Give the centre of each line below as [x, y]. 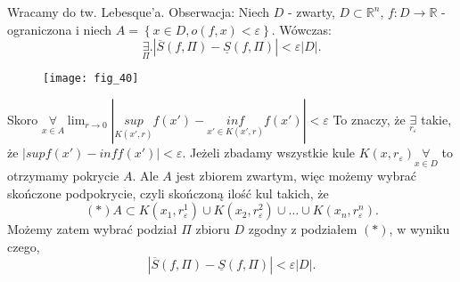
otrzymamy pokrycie [63, 176]
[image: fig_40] [91, 79]
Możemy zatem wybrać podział [92, 229]
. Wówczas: [302, 29]
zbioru [213, 229]
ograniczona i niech [60, 29]
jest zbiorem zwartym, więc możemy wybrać [296, 176]
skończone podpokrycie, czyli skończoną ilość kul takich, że [168, 193]
